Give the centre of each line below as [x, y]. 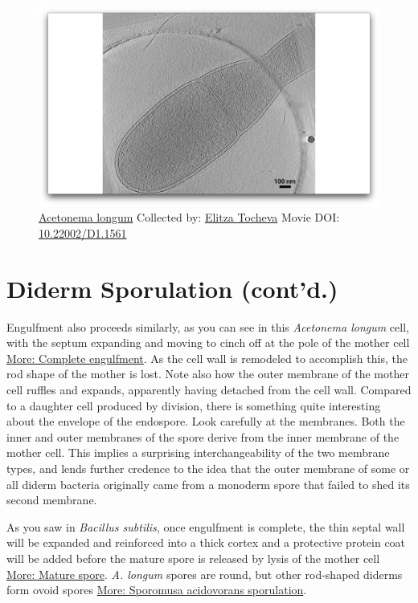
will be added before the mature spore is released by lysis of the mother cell [193, 558]
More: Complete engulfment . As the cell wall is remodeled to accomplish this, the [207, 358]
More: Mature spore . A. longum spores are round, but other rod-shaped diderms [205, 574]
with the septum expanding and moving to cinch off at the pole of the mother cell [208, 342]
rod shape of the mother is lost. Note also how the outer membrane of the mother [208, 374]
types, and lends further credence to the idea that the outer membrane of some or [208, 469]
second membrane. [52, 500]
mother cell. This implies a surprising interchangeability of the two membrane [198, 452]
